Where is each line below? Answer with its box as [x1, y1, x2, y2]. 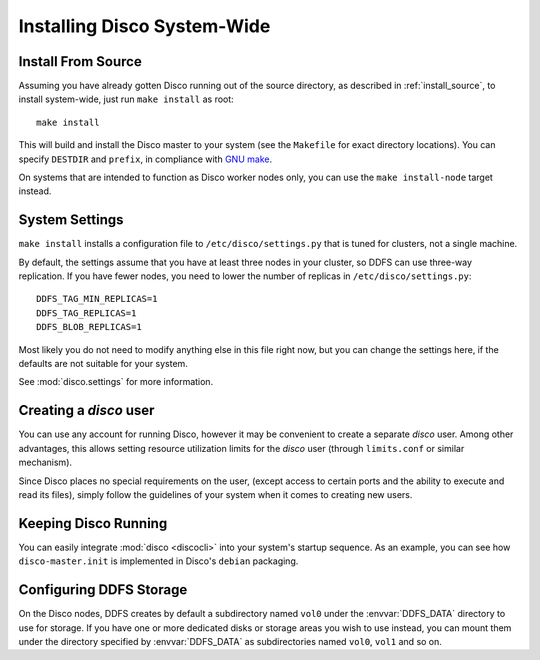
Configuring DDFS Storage [18, 581, 188, 599]
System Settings [18, 211, 124, 229]
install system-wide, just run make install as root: [18, 93, 234, 105]
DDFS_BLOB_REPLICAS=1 [36, 321, 142, 333]
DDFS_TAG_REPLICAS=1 [36, 307, 137, 319]
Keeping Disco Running [18, 515, 168, 532]
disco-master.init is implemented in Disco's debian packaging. [18, 555, 299, 567]
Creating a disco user [18, 402, 155, 419]
